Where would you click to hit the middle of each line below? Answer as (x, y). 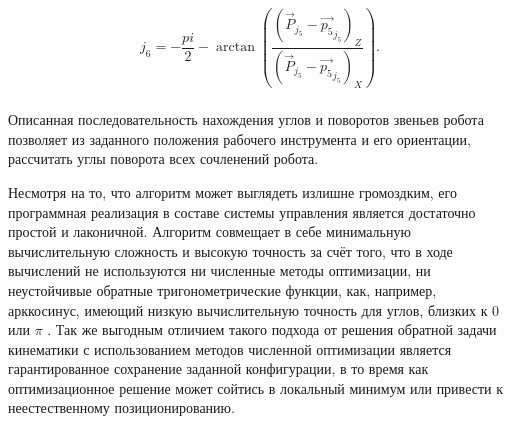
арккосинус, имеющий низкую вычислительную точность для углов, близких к (248, 309)
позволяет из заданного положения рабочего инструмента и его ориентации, (239, 138)
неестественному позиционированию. (121, 407)
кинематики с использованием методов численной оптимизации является (230, 348)
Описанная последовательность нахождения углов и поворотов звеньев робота (246, 119)
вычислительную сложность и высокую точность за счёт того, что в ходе (230, 250)
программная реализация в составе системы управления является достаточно (242, 211)
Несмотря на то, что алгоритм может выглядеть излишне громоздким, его (232, 191)
